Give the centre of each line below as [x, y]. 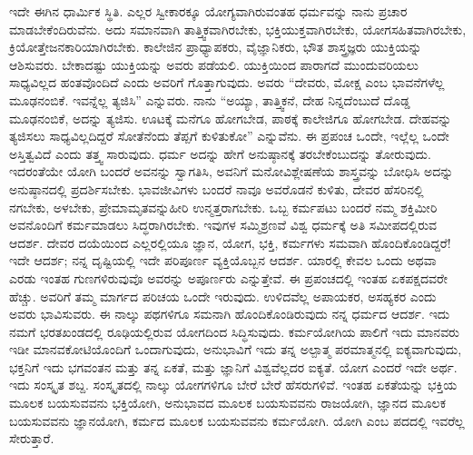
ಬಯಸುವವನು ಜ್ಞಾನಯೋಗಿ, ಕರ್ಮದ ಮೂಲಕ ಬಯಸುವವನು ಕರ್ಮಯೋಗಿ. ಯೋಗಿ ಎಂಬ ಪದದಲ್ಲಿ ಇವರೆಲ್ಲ [237, 420]
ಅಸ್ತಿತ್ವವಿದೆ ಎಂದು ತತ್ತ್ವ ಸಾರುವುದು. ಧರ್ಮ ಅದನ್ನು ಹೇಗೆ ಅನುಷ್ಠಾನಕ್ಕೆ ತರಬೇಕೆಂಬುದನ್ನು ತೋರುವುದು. [220, 153]
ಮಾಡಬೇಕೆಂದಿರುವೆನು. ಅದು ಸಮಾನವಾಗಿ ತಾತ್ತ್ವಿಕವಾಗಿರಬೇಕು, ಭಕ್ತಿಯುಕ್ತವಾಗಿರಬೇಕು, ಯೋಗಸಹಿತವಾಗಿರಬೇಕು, [238, 29]
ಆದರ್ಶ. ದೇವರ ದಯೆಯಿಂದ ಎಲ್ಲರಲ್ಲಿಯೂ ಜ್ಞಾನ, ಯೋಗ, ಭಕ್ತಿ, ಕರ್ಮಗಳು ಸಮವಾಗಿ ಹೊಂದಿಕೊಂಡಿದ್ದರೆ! [230, 242]
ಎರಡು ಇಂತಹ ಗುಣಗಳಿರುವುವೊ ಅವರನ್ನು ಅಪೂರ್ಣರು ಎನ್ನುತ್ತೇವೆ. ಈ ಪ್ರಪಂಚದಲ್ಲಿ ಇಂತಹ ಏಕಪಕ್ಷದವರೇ [228, 277]
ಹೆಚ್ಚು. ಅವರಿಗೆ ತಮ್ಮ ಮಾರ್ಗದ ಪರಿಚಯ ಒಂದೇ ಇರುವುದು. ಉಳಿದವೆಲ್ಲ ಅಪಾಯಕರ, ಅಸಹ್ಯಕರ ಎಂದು [223, 296]
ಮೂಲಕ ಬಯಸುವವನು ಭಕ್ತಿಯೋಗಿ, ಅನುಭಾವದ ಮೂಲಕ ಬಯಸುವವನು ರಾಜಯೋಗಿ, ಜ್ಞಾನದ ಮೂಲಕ [227, 403]
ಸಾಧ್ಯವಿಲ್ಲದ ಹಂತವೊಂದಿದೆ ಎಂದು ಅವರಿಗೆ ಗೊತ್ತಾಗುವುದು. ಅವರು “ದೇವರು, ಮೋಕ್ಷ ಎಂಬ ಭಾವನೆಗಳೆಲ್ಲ [227, 82]
